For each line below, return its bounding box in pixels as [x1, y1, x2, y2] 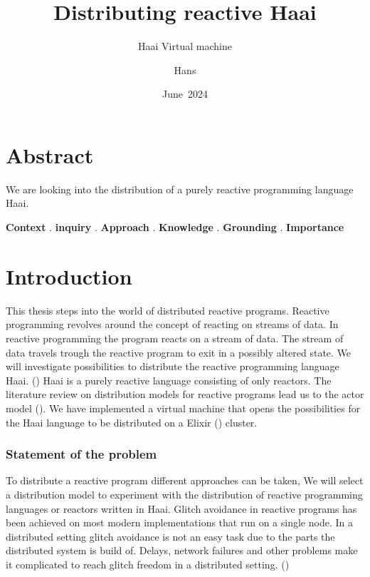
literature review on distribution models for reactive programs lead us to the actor [6, 387, 364, 402]
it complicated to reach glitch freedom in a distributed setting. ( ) [6, 556, 290, 571]
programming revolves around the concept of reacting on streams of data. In [6, 317, 339, 332]
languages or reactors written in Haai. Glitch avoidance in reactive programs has [6, 501, 357, 516]
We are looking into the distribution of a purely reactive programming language [6, 181, 354, 196]
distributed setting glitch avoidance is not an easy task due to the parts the [6, 529, 335, 543]
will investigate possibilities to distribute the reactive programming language [6, 359, 339, 374]
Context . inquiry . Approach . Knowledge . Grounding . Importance [6, 220, 344, 235]
